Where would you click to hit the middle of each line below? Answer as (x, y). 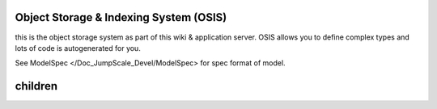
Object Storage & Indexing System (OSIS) (121, 17)
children (36, 86)
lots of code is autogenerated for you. (78, 48)
